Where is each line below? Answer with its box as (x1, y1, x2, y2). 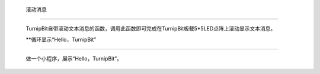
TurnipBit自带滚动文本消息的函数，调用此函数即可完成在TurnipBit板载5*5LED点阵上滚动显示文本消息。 (25, 25, 276, 32)
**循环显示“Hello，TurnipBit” (25, 36, 97, 43)
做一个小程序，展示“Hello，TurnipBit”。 (25, 55, 123, 62)
